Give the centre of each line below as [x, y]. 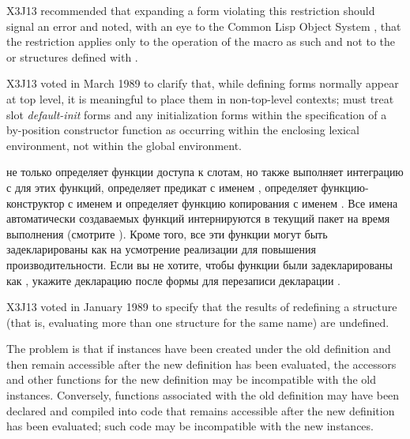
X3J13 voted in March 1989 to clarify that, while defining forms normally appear [203, 83]
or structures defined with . [72, 56]
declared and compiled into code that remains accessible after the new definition [201, 410]
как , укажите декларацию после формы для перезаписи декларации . [173, 280]
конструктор [36, 203]
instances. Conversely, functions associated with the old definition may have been [203, 395]
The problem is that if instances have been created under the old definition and [199, 349]
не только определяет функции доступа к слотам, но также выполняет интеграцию [205, 172]
